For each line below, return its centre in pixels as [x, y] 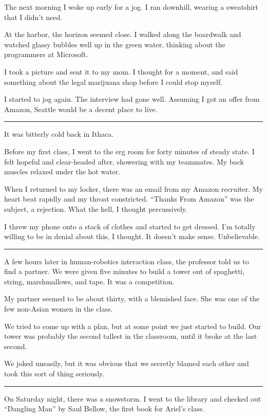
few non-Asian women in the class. [59, 309]
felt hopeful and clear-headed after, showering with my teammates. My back [124, 161]
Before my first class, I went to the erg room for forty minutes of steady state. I [129, 151]
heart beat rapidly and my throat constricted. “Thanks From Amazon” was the [129, 199]
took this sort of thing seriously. [54, 374]
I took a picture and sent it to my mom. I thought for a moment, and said [121, 71]
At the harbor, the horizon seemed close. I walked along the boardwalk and [123, 34]
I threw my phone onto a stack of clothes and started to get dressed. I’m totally [130, 226]
